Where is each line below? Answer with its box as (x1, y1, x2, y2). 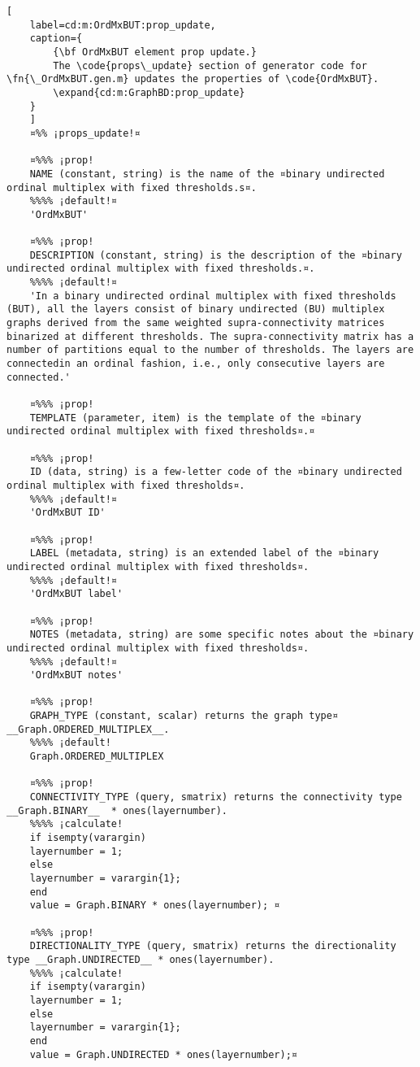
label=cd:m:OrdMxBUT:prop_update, (29, 19, 216, 31)
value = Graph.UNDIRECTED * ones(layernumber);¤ (29, 1048, 297, 1060)
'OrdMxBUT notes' (29, 669, 123, 682)
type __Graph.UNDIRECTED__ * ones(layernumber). (6, 953, 275, 965)
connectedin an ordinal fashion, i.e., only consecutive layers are (6, 358, 385, 370)
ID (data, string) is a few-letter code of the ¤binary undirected (29, 466, 402, 478)
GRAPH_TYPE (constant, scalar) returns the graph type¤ (29, 710, 339, 722)
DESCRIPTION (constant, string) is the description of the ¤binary (29, 249, 402, 261)
